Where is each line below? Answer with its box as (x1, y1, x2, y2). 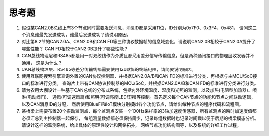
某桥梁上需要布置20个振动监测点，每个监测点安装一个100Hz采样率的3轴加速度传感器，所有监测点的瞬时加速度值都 (21, 108, 257, 114)
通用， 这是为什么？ (21, 60, 62, 66)
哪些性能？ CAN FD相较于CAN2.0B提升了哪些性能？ (21, 45, 128, 52)
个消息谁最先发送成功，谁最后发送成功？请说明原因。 (21, 31, 131, 37)
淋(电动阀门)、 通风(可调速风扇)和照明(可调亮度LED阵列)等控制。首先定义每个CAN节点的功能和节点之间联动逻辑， (21, 94, 256, 100)
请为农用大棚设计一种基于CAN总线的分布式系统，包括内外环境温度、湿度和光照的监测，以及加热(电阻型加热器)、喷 (21, 87, 257, 93)
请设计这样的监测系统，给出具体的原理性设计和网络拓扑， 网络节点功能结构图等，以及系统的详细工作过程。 (21, 122, 241, 128)
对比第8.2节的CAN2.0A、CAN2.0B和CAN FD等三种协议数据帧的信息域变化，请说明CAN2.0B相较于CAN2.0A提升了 (21, 39, 256, 45)
